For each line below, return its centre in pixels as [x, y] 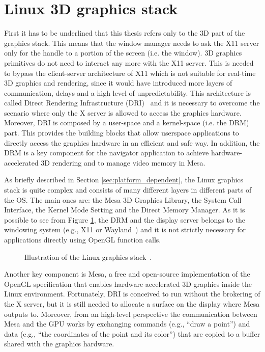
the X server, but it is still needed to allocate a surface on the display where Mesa [132, 303]
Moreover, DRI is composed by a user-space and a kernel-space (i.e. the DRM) [127, 123]
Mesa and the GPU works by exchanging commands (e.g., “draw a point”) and [127, 324]
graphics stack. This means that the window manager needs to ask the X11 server [132, 43]
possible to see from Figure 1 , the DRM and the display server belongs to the [125, 219]
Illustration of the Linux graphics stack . [88, 256]
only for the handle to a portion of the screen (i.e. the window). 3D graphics [123, 53]
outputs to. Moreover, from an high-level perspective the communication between [131, 314]
